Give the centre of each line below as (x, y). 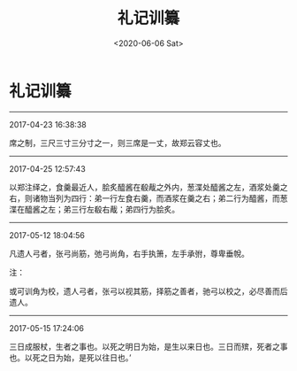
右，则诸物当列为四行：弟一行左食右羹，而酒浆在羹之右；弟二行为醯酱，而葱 (148, 198)
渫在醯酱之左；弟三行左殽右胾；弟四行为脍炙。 (94, 209)
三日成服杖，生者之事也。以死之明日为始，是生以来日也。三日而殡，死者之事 (148, 346)
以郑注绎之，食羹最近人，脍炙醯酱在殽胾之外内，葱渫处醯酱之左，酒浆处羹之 (148, 187)
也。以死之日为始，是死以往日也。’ (70, 357)
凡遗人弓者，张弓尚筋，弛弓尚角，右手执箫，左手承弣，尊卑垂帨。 (129, 253)
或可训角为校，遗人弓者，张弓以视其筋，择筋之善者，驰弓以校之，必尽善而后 (148, 291)
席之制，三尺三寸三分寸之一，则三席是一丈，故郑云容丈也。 (118, 143)
